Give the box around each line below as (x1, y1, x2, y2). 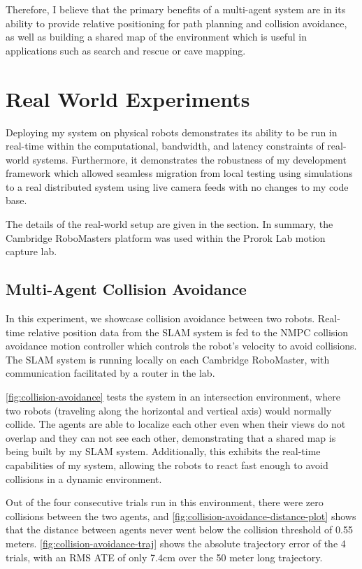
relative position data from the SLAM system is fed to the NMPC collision (27, 324, 349, 339)
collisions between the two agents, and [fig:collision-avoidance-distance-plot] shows (6, 508, 356, 523)
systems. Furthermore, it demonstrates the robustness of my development (32, 152, 347, 166)
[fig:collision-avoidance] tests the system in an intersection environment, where (6, 389, 340, 404)
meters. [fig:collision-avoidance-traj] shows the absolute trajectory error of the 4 (6, 535, 346, 550)
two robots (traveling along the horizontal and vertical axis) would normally (6, 403, 332, 417)
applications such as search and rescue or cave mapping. (6, 43, 246, 57)
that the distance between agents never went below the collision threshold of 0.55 (6, 522, 353, 537)
